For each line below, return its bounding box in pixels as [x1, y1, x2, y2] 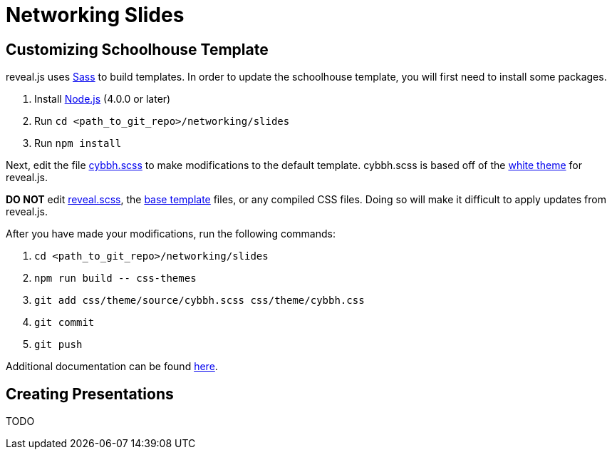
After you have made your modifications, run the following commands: [6, 227, 336, 240]
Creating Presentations [6, 384, 174, 403]
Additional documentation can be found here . [6, 360, 218, 373]
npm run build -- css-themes [34, 272, 197, 285]
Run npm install [34, 137, 122, 150]
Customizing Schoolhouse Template [6, 40, 269, 58]
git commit [34, 317, 95, 329]
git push [34, 339, 83, 351]
